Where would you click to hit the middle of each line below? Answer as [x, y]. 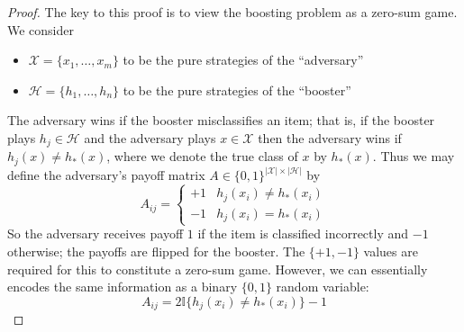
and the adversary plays [150, 137]
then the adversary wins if [330, 137]
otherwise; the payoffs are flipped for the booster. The [156, 251]
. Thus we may [414, 156]
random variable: [323, 287]
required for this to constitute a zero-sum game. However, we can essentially [218, 269]
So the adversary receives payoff [96, 233]
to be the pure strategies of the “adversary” [243, 60]
